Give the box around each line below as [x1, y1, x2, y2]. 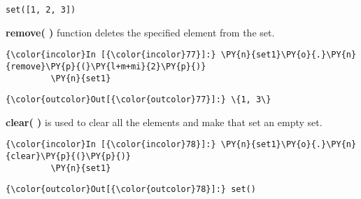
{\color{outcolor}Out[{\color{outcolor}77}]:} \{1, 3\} [6, 95, 271, 105]
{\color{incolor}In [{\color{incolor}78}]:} [6, 139, 216, 150]
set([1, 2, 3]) [6, 5, 76, 15]
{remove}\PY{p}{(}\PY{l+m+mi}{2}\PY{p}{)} [6, 61, 206, 71]
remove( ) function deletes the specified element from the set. [6, 25, 275, 39]
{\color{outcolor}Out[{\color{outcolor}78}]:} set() [6, 184, 256, 195]
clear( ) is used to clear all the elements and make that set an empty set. [6, 114, 323, 129]
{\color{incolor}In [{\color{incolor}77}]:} [6, 50, 216, 60]
